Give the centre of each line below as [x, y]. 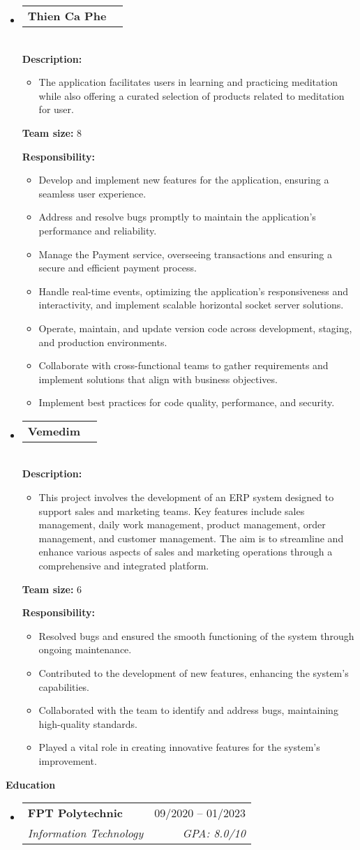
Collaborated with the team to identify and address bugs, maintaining [188, 710]
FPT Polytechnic [75, 813]
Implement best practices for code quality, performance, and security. [187, 402]
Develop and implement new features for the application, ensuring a [184, 180]
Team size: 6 [52, 589]
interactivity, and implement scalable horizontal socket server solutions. [191, 305]
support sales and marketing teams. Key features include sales [172, 510]
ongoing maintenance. [85, 649]
